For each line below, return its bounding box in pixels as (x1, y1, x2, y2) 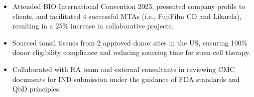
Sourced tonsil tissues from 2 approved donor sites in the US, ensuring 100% (12, 37, 247, 47)
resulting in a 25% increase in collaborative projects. (12, 20, 174, 31)
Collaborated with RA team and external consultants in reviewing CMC (12, 63, 235, 74)
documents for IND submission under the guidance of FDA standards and (12, 73, 240, 84)
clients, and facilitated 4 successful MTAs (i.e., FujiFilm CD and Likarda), (12, 10, 242, 21)
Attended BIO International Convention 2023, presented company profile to (12, 1, 245, 11)
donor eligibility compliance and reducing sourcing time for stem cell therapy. (12, 47, 250, 57)
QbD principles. (12, 83, 61, 94)
